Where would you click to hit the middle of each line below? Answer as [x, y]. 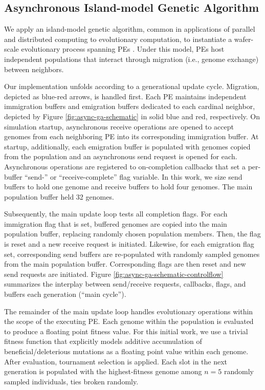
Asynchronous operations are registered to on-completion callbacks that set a [125, 166]
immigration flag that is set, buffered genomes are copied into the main [116, 223]
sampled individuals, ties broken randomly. [71, 381]
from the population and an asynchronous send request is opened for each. [121, 156]
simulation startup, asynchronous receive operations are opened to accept [119, 126]
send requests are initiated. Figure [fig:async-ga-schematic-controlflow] [114, 274]
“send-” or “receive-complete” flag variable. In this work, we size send [134, 176]
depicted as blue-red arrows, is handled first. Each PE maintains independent [125, 96]
